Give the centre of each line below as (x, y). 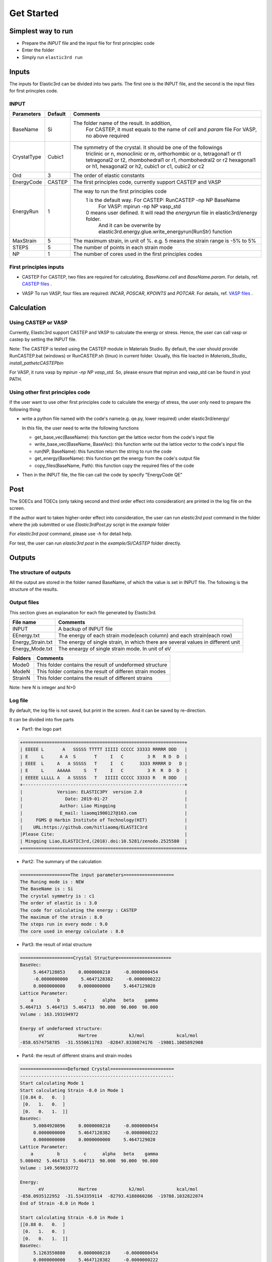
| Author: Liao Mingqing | (104, 806)
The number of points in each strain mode (123, 247)
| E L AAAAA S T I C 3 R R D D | (104, 771)
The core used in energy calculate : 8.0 (72, 931)
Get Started (34, 13)
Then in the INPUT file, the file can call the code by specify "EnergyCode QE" (102, 475)
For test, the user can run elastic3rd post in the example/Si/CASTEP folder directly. (95, 543)
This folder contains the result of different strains (95, 678)
